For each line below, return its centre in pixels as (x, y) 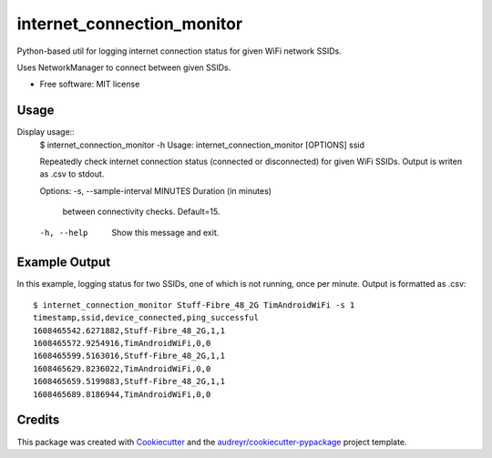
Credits (38, 420)
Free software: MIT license (90, 84)
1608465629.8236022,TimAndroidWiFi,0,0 (122, 368)
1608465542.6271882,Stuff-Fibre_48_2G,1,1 (129, 331)
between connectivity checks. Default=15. (141, 212)
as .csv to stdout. (72, 174)
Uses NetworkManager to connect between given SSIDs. (124, 67)
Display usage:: (46, 132)
